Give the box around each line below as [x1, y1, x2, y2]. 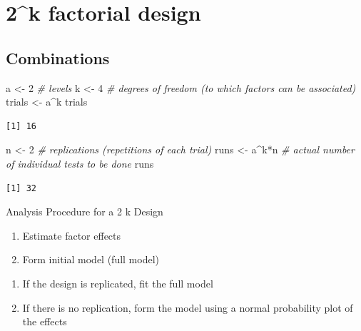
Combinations [6, 46, 110, 68]
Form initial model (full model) [22, 252, 160, 267]
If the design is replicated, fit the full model [22, 275, 213, 290]
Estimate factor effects [22, 228, 121, 243]
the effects [22, 314, 67, 329]
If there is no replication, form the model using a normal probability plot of [22, 300, 353, 315]
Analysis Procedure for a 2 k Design [6, 204, 163, 219]
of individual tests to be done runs [6, 156, 154, 170]
